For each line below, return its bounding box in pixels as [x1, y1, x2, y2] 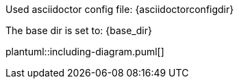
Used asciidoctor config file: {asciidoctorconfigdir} [5, 3, 234, 15]
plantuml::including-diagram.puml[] [5, 46, 164, 57]
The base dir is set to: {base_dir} [5, 25, 152, 36]
